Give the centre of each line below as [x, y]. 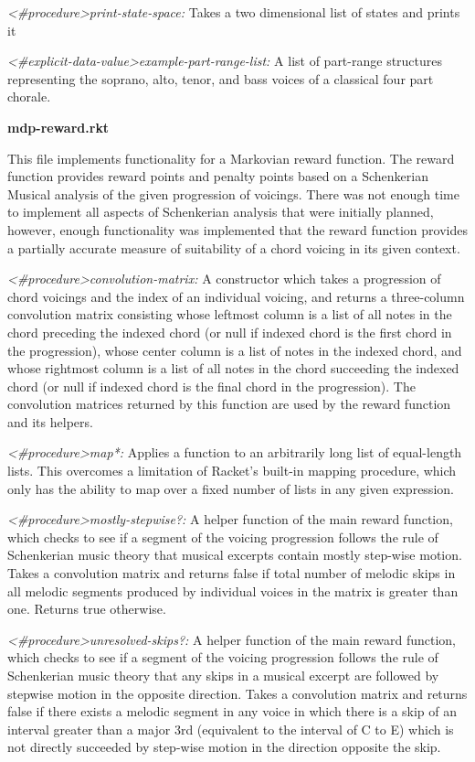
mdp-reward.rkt [58, 127]
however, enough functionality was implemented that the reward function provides [237, 229]
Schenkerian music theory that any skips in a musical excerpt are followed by [223, 675]
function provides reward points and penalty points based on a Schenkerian [218, 176]
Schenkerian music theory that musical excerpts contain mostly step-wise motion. [235, 555]
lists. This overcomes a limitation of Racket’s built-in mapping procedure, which [232, 471]
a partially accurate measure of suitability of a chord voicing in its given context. [234, 247]
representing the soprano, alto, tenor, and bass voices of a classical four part [221, 78]
